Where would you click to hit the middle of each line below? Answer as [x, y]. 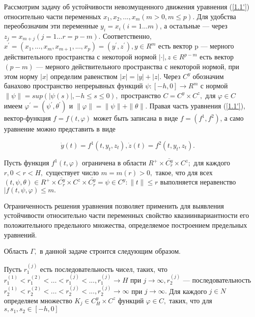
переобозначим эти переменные [51, 26]
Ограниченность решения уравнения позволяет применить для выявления [114, 205]
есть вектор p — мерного [196, 46]
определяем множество [38, 300]
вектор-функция [28, 118]
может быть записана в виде [136, 118]
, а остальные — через [194, 26]
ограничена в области [114, 162]
